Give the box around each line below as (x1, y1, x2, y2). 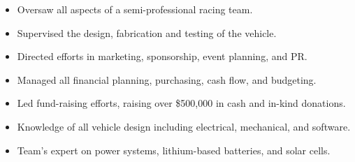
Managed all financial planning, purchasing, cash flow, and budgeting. (17, 72, 317, 87)
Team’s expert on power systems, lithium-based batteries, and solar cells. (17, 142, 331, 157)
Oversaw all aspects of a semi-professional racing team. (17, 2, 253, 16)
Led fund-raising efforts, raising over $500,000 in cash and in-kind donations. (17, 96, 346, 110)
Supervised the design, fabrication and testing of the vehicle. (17, 25, 277, 40)
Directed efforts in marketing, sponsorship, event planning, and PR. (17, 49, 307, 64)
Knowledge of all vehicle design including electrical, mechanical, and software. (17, 119, 351, 133)
